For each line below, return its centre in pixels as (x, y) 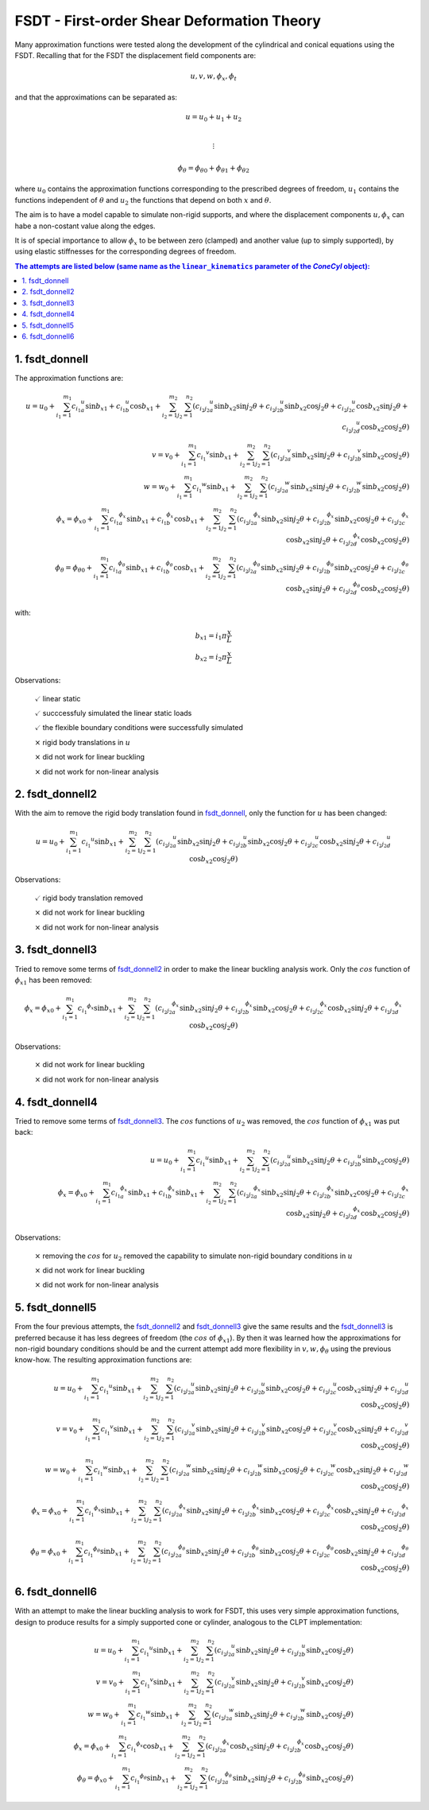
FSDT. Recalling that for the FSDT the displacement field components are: (135, 55)
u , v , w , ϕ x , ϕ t (214, 77)
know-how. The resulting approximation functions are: (103, 1360)
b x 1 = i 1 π (211, 636)
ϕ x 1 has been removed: (53, 981)
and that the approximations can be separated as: (96, 97)
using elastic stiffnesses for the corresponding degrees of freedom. (126, 251)
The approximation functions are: (69, 378)
